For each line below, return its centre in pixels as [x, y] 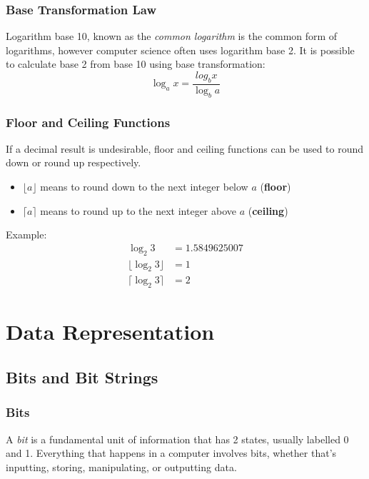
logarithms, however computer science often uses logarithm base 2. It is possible [180, 50]
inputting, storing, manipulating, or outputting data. [121, 467]
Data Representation [110, 332]
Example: [26, 235]
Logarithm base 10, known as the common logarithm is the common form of [172, 36]
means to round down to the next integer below [144, 187]
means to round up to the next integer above [138, 210]
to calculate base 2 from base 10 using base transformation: [136, 64]
